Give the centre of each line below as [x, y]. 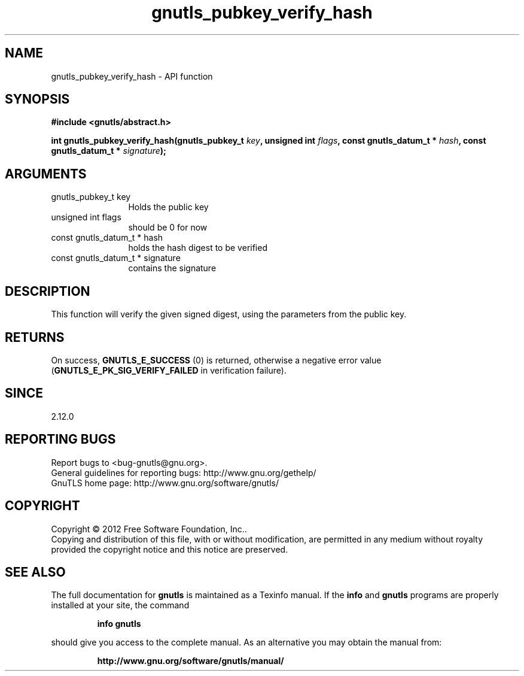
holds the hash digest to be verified [198, 248]
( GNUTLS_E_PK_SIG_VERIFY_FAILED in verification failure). [169, 370]
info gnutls [119, 624]
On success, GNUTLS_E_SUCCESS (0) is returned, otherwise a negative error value [216, 360]
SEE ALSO [35, 572]
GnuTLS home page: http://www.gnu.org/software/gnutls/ [165, 483]
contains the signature [172, 268]
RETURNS [35, 337]
